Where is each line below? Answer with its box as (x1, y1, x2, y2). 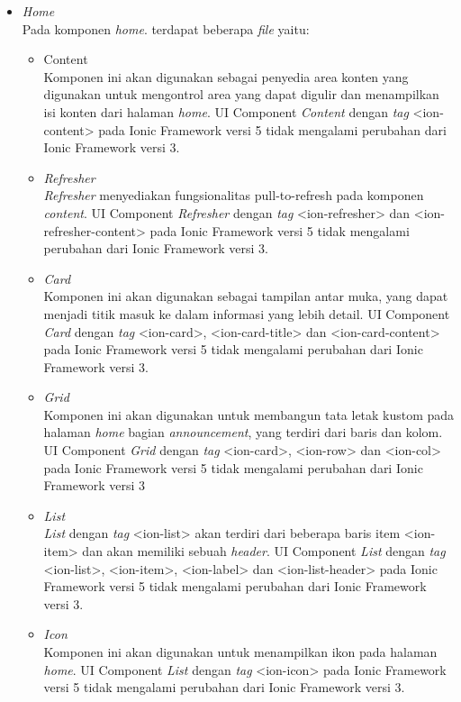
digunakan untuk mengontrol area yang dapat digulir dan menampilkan (43, 85, 439, 104)
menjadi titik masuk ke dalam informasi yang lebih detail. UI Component (43, 304, 450, 323)
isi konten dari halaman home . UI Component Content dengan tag (43, 102, 409, 121)
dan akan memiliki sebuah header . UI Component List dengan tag (82, 542, 446, 561)
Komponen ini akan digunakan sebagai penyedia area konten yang (43, 67, 409, 86)
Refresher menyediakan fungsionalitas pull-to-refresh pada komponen (43, 186, 424, 205)
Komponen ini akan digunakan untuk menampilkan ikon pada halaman (43, 643, 438, 661)
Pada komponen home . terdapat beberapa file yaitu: (22, 19, 310, 38)
